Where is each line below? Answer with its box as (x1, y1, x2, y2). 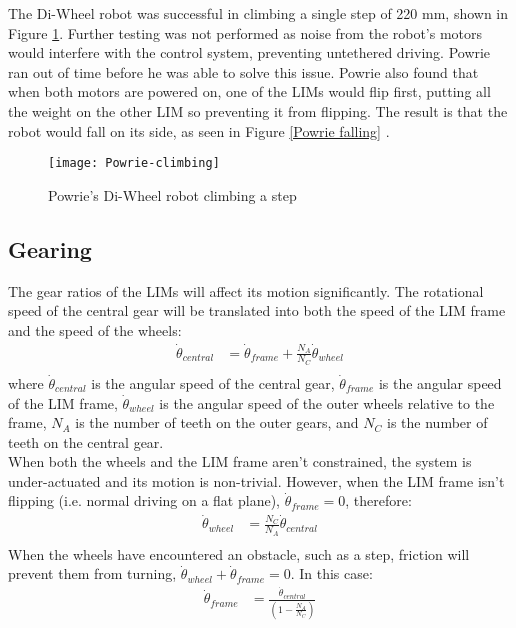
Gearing (8, 233, 92, 264)
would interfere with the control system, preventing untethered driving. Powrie (8, 42, 491, 63)
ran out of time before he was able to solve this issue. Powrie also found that (8, 61, 479, 82)
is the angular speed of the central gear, (91, 372, 335, 393)
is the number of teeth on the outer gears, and (75, 412, 359, 433)
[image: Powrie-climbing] (48, 156, 220, 171)
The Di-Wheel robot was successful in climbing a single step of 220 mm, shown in (8, 3, 509, 23)
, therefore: (345, 490, 412, 511)
